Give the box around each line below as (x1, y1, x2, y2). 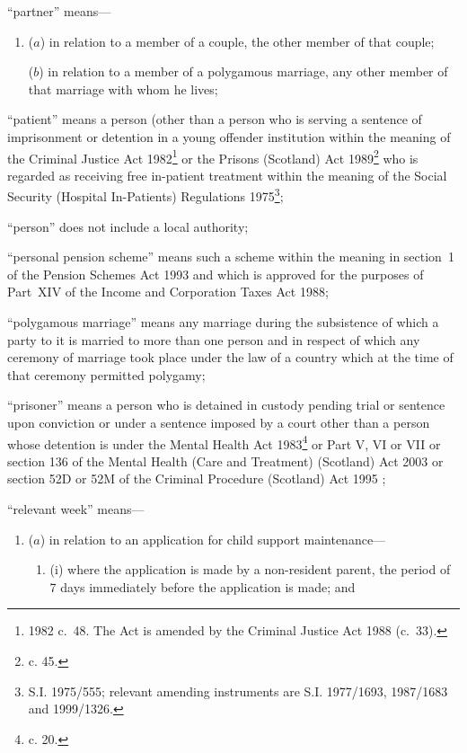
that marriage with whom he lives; (28, 79, 218, 98)
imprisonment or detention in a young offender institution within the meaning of (7, 127, 451, 146)
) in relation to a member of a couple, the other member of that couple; (40, 31, 435, 50)
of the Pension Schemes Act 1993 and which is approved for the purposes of (7, 264, 424, 283)
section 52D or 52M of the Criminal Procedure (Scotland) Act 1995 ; (7, 469, 386, 488)
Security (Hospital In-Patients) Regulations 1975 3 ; (7, 184, 284, 206)
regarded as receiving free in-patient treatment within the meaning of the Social (7, 165, 447, 184)
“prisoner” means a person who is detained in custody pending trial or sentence (7, 395, 445, 414)
